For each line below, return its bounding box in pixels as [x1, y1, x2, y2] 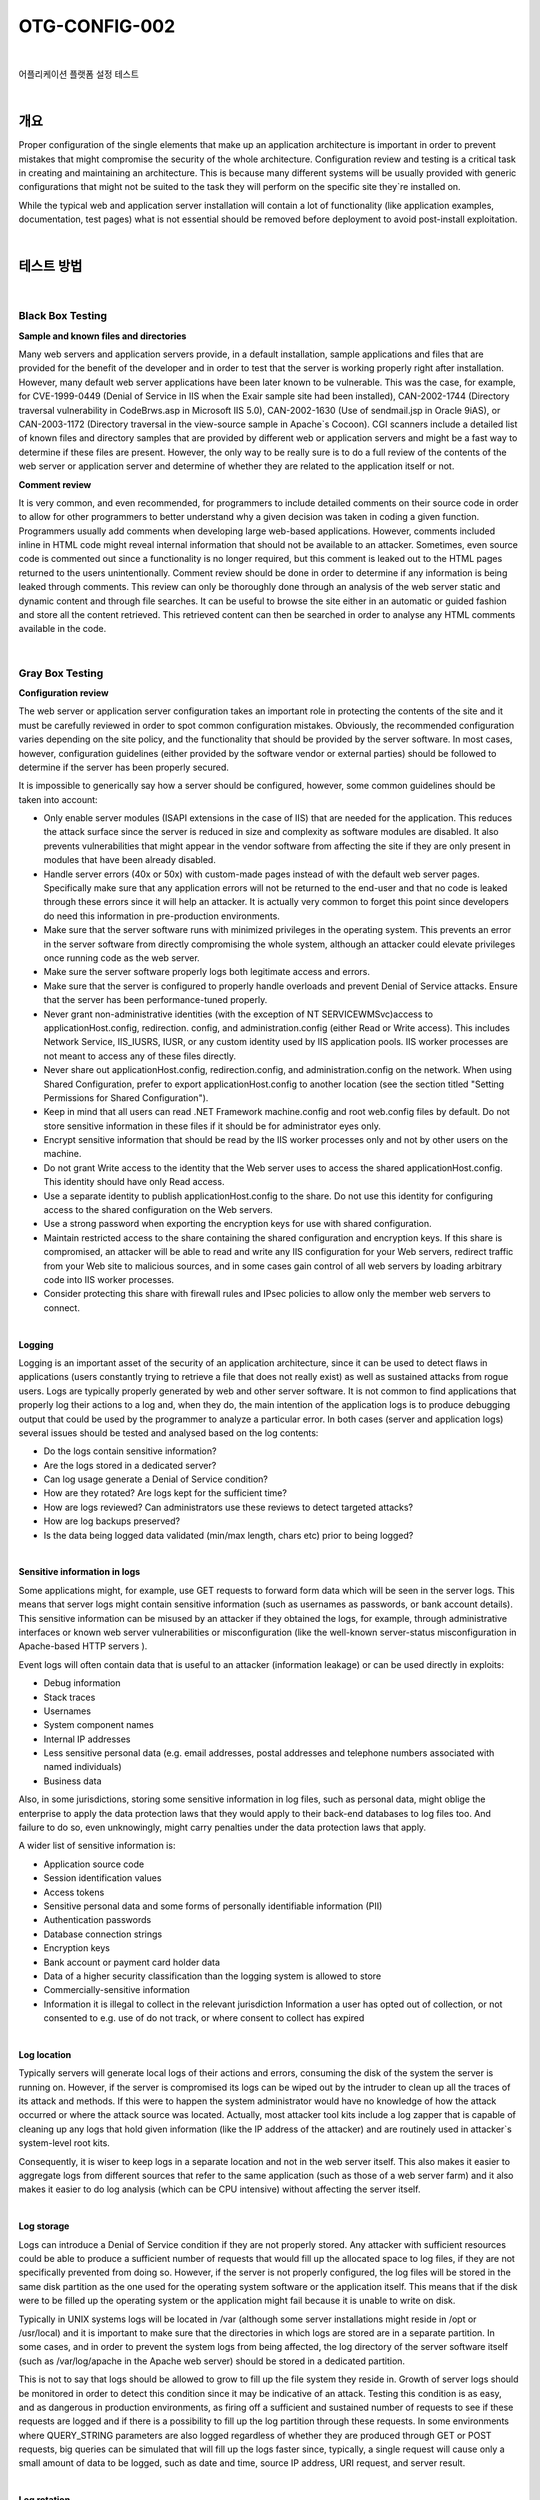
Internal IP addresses [43, 1733, 131, 1745]
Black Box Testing [18, 309, 108, 323]
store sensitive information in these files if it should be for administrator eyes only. [43, 1120, 382, 1132]
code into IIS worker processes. [43, 1273, 175, 1285]
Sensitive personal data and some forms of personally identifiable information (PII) [43, 1900, 383, 1912]
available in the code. [18, 623, 107, 635]
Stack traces [43, 1691, 96, 1703]
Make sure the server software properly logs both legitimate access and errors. [43, 966, 370, 978]
